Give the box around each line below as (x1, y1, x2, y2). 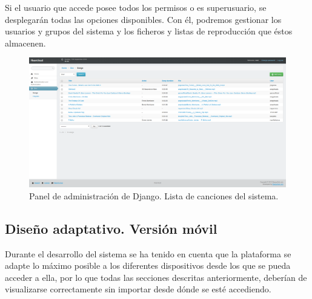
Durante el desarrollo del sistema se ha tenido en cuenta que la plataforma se (5, 247, 291, 260)
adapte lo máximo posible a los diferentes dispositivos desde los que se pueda (5, 259, 291, 272)
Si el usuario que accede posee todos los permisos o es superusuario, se (5, 1, 267, 13)
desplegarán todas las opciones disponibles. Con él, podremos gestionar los (5, 13, 282, 25)
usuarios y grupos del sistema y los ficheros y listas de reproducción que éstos (5, 25, 293, 37)
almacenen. (5, 36, 46, 49)
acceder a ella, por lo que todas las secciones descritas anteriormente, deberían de (5, 271, 307, 283)
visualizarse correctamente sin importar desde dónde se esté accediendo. (5, 283, 271, 295)
